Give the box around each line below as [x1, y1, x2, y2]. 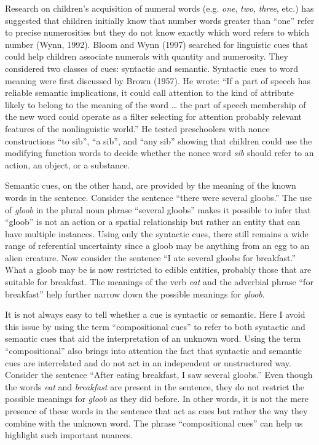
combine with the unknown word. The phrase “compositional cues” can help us [5, 416, 303, 429]
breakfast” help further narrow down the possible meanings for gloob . [5, 287, 265, 300]
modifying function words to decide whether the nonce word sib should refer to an [5, 146, 314, 159]
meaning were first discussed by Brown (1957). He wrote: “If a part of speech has [5, 74, 311, 87]
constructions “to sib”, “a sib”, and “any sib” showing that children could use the [5, 134, 312, 147]
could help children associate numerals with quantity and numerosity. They [5, 50, 288, 63]
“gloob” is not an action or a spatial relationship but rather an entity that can [5, 215, 301, 228]
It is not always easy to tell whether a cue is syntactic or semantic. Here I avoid [5, 308, 305, 321]
